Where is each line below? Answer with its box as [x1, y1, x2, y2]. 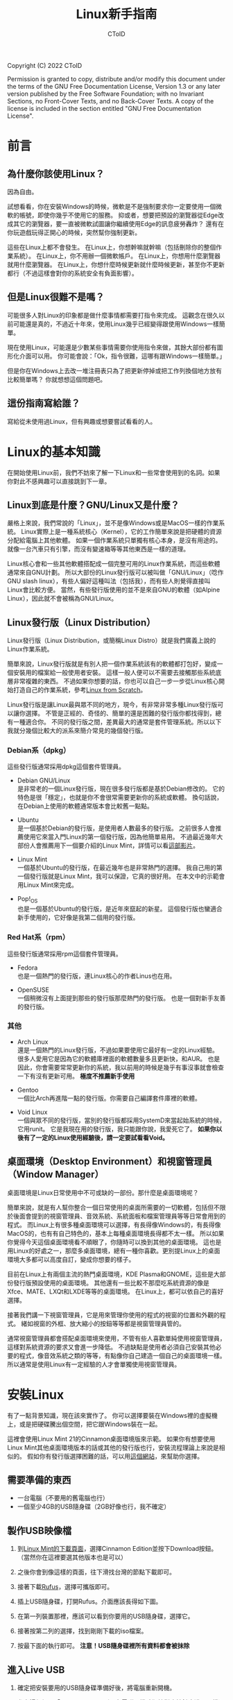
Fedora [17, 963, 38, 972]
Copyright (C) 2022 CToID [7, 61, 83, 69]
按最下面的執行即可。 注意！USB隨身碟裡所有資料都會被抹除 [17, 1642, 190, 1650]
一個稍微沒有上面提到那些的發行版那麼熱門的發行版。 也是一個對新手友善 [17, 993, 226, 1002]
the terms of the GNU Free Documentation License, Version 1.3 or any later [7, 82, 221, 90]
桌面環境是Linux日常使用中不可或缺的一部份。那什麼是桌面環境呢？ [7, 1188, 199, 1196]
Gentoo [17, 1085, 39, 1094]
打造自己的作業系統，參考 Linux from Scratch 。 [12, 686, 147, 694]
